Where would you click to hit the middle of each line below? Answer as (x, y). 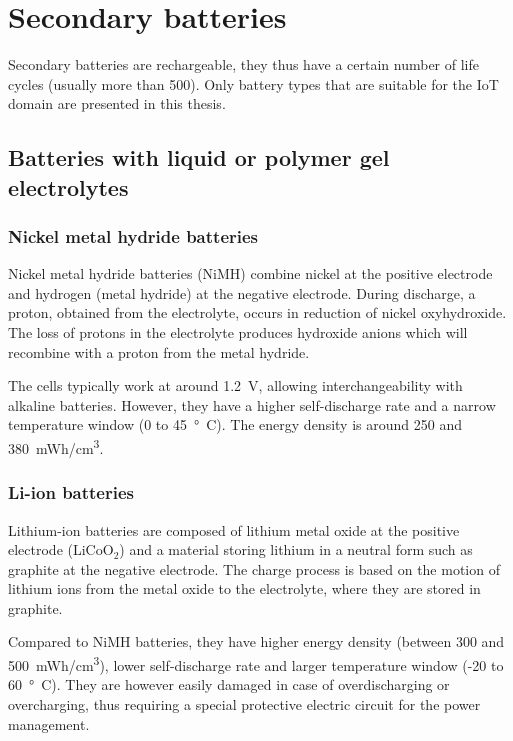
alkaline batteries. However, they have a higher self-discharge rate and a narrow (252, 404)
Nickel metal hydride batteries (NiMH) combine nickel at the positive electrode (250, 273)
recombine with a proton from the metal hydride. (159, 351)
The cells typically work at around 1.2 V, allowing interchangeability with (235, 385)
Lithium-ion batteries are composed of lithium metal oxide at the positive (234, 529)
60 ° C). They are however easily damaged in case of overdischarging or (229, 684)
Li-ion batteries (71, 492)
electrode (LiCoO (61, 549)
